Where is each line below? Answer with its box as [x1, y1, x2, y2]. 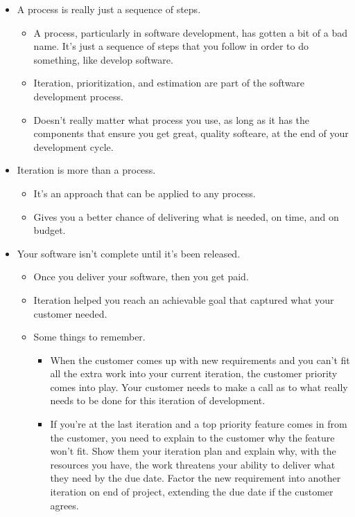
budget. [33, 223, 66, 237]
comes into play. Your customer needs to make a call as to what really [50, 379, 348, 394]
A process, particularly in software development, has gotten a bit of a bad [33, 25, 347, 39]
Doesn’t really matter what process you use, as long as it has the [33, 112, 310, 127]
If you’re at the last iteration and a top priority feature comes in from [50, 417, 347, 431]
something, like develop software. [33, 52, 173, 66]
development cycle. [33, 139, 114, 154]
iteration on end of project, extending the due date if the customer [50, 484, 334, 499]
